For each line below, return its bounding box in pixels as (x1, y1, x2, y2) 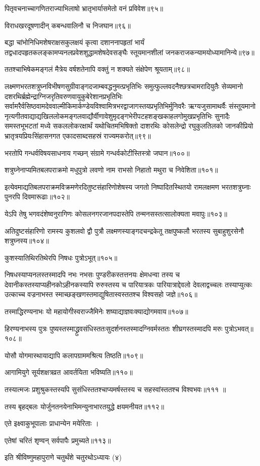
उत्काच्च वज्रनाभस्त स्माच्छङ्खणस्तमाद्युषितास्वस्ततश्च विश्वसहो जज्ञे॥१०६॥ (5, 289, 197, 300)
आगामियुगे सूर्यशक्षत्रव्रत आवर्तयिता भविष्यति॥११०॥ (5, 367, 133, 377)
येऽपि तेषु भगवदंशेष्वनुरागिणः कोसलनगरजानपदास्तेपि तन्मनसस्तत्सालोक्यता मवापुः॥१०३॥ (5, 208, 227, 219)
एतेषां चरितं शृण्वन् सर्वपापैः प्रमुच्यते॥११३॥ (5, 435, 111, 445)
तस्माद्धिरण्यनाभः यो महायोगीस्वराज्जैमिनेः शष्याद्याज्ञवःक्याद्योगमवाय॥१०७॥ (5, 306, 188, 317)
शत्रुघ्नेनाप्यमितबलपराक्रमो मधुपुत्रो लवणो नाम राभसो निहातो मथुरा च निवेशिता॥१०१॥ (5, 164, 218, 175)
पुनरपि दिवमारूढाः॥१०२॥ (5, 191, 70, 202)
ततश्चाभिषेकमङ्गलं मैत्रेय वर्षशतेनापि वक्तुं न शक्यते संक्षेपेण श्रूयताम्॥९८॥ (5, 64, 190, 74)
